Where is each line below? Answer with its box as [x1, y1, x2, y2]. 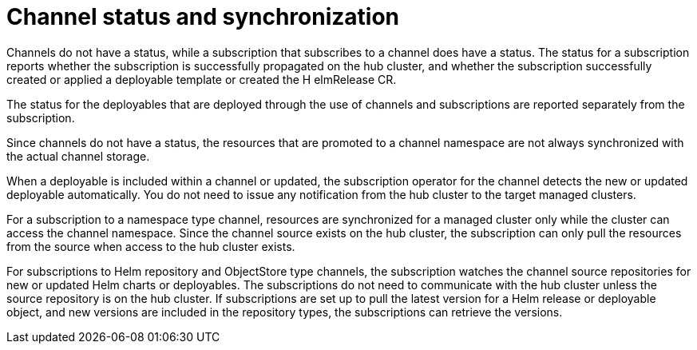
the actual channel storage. [6, 149, 150, 163]
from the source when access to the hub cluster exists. [6, 239, 295, 253]
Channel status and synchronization [6, 3, 399, 30]
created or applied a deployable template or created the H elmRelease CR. [6, 72, 397, 86]
